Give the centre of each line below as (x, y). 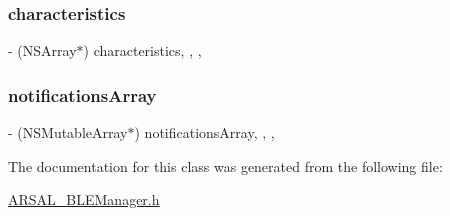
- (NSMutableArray (68, 132)
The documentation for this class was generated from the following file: (225, 165)
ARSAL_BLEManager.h (84, 199)
